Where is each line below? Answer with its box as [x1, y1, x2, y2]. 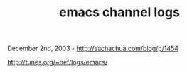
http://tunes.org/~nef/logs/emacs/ [7, 58, 108, 67]
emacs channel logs [59, 4, 180, 21]
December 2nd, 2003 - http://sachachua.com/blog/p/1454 [7, 44, 179, 53]
